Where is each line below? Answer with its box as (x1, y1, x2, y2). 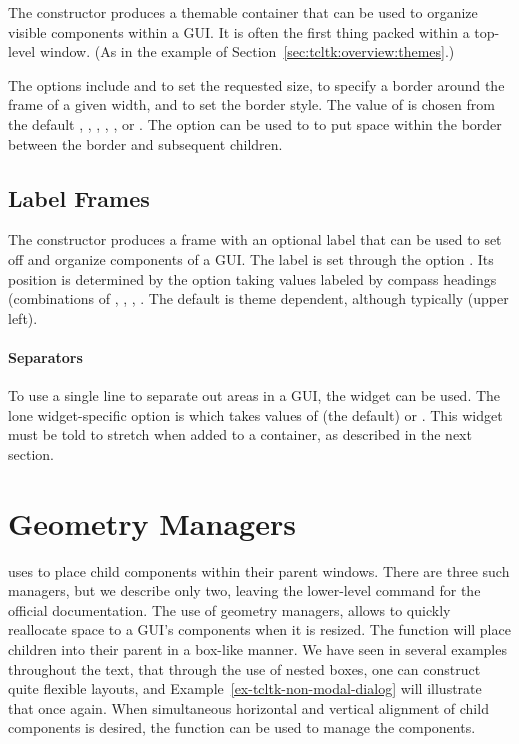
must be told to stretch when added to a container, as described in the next (8, 424, 472, 445)
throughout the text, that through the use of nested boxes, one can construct (8, 658, 481, 679)
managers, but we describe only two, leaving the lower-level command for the (8, 580, 481, 601)
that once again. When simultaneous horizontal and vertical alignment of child (8, 697, 489, 718)
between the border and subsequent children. (8, 133, 283, 154)
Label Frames (8, 182, 150, 213)
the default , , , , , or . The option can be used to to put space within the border (8, 113, 502, 134)
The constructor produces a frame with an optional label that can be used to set (8, 229, 502, 250)
